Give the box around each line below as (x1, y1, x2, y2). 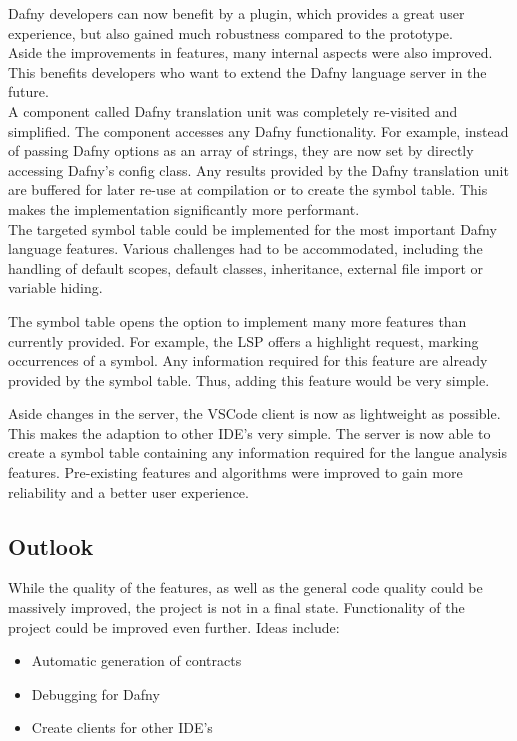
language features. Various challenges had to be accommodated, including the (8, 238, 483, 259)
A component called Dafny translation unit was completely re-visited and (8, 100, 458, 121)
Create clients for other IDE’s (31, 717, 213, 738)
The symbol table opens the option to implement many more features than (8, 310, 467, 331)
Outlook (8, 530, 94, 561)
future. (8, 81, 49, 102)
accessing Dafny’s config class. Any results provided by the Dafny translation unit (8, 159, 509, 180)
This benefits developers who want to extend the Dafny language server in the (8, 61, 487, 82)
